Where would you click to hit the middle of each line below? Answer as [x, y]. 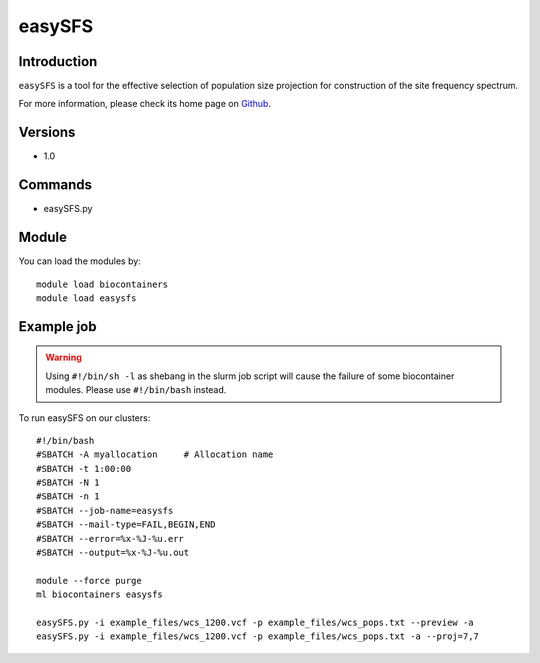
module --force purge [89, 580]
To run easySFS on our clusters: [84, 417]
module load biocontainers [102, 284]
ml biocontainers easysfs [100, 594]
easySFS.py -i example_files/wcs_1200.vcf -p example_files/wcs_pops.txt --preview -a [255, 622]
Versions [47, 132]
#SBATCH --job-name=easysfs [105, 510]
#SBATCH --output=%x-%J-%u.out [113, 553]
